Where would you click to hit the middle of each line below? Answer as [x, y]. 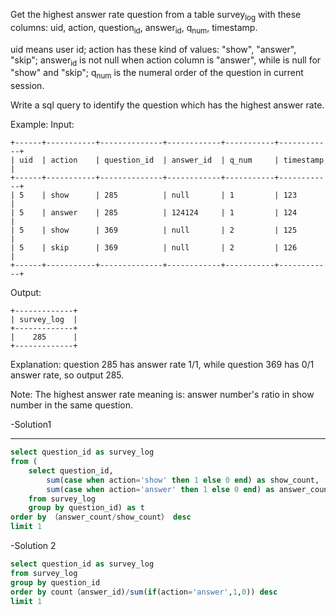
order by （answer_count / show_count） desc [101, 517]
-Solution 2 [33, 546]
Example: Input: [42, 125]
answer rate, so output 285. [67, 375]
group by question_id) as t [86, 508]
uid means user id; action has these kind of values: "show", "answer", [153, 49]
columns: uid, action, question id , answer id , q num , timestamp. [134, 28]
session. [27, 86]
